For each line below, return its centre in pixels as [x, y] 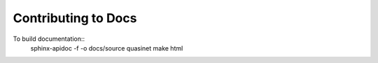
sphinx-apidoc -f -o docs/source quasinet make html [107, 48]
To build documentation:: [49, 39]
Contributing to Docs [75, 18]
